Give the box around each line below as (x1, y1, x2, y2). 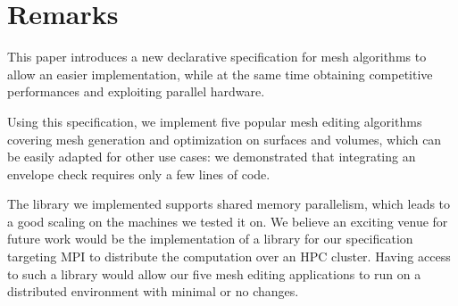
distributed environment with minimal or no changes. (7, 282, 299, 301)
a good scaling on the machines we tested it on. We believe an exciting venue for (7, 211, 448, 230)
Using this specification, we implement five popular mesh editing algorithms (7, 112, 422, 130)
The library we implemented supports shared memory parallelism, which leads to (7, 194, 451, 213)
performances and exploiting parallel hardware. (7, 82, 265, 101)
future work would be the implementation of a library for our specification (7, 229, 413, 248)
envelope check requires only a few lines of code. (7, 164, 271, 183)
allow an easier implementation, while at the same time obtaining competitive (7, 64, 433, 83)
